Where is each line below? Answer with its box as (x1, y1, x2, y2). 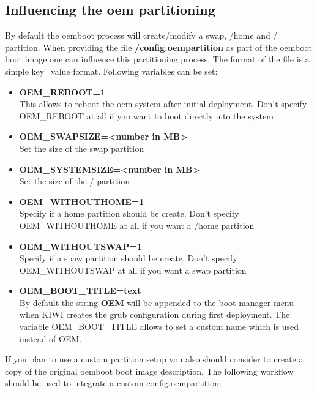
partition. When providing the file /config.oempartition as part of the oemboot (5, 40, 313, 53)
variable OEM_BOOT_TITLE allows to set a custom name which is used (19, 320, 299, 333)
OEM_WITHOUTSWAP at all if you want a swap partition (19, 263, 247, 276)
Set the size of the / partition (19, 174, 130, 187)
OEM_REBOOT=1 (19, 85, 106, 98)
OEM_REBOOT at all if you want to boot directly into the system (19, 109, 274, 122)
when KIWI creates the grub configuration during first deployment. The (19, 308, 290, 321)
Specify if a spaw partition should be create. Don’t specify (19, 252, 237, 264)
